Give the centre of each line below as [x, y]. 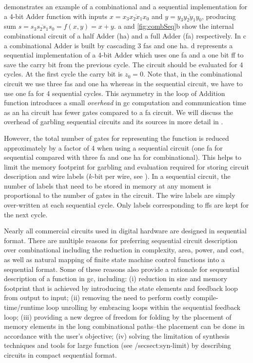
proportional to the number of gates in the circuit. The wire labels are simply [120, 195]
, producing [219, 16]
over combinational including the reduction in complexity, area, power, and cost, [124, 250]
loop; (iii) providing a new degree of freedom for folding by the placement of [118, 316]
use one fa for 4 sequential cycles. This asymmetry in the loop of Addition [115, 93]
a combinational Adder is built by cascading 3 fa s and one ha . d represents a [118, 45]
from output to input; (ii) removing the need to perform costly [97, 297]
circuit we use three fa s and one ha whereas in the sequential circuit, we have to [123, 83]
